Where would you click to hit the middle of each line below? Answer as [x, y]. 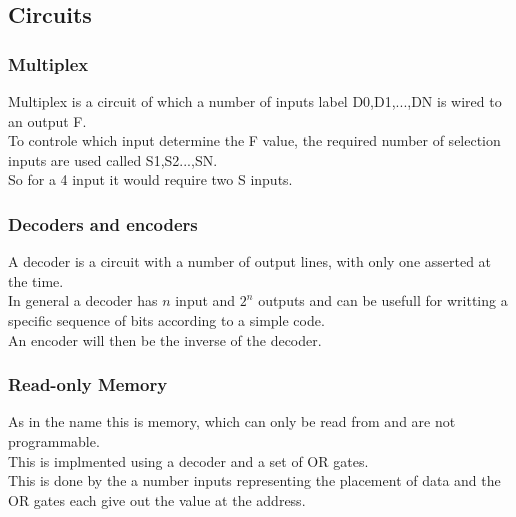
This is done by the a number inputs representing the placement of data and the [254, 480]
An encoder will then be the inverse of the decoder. [165, 339]
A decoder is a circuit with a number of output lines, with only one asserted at [250, 261]
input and [205, 300]
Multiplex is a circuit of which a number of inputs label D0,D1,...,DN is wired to [255, 101]
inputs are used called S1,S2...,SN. [113, 159]
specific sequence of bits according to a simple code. [166, 319]
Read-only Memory [88, 384]
